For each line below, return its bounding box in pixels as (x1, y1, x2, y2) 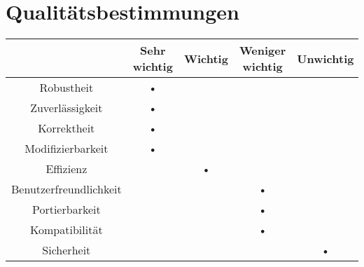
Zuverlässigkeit (30, 100, 103, 116)
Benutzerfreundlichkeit (11, 181, 122, 198)
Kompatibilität (30, 221, 103, 238)
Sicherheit (42, 242, 91, 259)
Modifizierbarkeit (24, 140, 108, 157)
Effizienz (45, 160, 87, 177)
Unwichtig (297, 50, 354, 67)
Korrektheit (38, 120, 95, 137)
